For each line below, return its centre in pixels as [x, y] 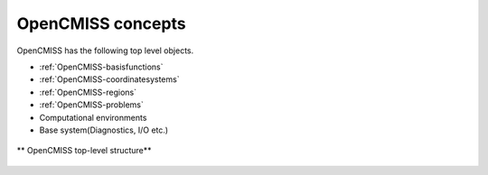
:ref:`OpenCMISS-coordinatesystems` [109, 79]
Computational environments [93, 117]
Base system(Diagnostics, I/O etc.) [104, 130]
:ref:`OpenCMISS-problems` [92, 105]
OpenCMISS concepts [101, 23]
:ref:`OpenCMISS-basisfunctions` [101, 67]
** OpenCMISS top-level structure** [84, 151]
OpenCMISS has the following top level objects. [105, 51]
